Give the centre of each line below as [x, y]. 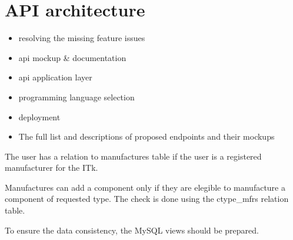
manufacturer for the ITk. [51, 168]
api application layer [55, 77]
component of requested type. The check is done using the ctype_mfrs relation [147, 199]
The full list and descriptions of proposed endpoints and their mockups [146, 136]
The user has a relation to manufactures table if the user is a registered [133, 156]
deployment [39, 116]
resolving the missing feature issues [82, 38]
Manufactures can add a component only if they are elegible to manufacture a [145, 187]
